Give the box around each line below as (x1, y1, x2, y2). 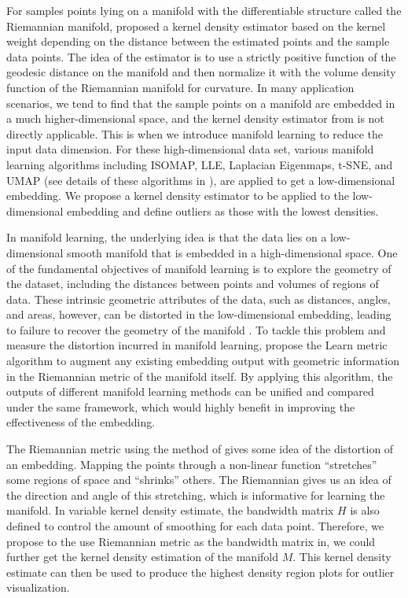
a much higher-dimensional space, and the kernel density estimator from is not (6, 110, 384, 127)
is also (350, 502, 380, 519)
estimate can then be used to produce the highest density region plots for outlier (6, 563, 395, 580)
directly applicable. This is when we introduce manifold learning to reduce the (6, 125, 384, 142)
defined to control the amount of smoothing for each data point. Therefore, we (6, 518, 384, 533)
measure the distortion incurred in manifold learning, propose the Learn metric (6, 337, 388, 353)
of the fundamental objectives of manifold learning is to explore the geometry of (6, 260, 391, 276)
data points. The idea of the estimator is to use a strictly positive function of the (6, 48, 396, 65)
